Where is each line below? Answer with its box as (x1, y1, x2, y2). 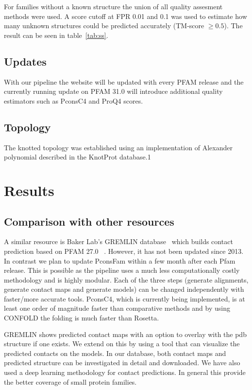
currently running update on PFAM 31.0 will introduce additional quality (4, 86, 223, 96)
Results (4, 180, 54, 200)
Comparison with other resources (4, 213, 174, 229)
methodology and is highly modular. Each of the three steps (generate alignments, (4, 274, 249, 284)
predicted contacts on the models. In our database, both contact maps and (4, 348, 226, 358)
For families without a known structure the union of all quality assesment (4, 1, 223, 11)
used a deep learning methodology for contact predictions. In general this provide (4, 367, 246, 377)
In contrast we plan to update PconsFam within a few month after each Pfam (4, 255, 235, 266)
